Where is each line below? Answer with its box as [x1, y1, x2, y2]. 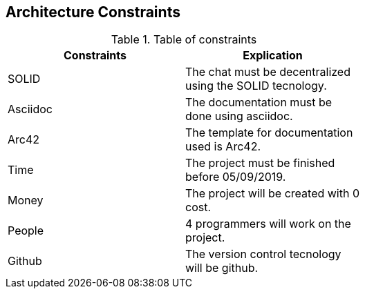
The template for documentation [185, 126, 353, 140]
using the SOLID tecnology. [185, 79, 327, 93]
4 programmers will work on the [185, 217, 351, 231]
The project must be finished [185, 156, 335, 170]
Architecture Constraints [6, 3, 180, 21]
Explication [243, 48, 303, 63]
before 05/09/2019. [185, 170, 286, 184]
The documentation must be [185, 95, 333, 110]
